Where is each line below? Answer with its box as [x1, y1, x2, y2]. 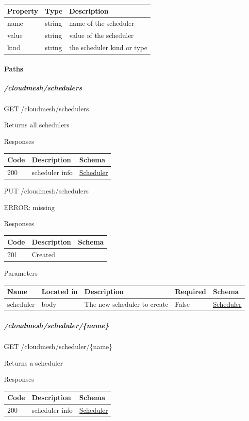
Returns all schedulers [4, 120, 69, 130]
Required [175, 286, 206, 297]
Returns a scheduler [4, 357, 63, 368]
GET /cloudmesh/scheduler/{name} [4, 341, 113, 351]
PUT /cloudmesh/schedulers [4, 186, 89, 196]
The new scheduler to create [84, 299, 168, 309]
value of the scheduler [69, 30, 134, 40]
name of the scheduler [69, 18, 134, 28]
